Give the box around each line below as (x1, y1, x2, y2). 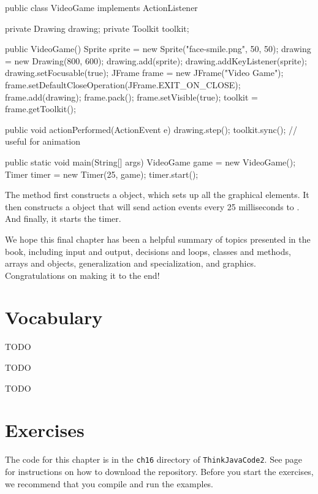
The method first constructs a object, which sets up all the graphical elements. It (5, 188, 309, 201)
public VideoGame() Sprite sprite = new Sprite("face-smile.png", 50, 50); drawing (5, 42, 311, 55)
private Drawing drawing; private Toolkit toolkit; (5, 21, 189, 34)
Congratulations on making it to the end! (5, 268, 160, 281)
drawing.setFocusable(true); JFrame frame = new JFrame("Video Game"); (5, 66, 284, 79)
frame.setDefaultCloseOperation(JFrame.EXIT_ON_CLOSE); (5, 78, 241, 91)
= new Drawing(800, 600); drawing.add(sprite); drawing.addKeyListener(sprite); (5, 54, 307, 67)
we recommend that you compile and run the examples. (5, 477, 214, 490)
